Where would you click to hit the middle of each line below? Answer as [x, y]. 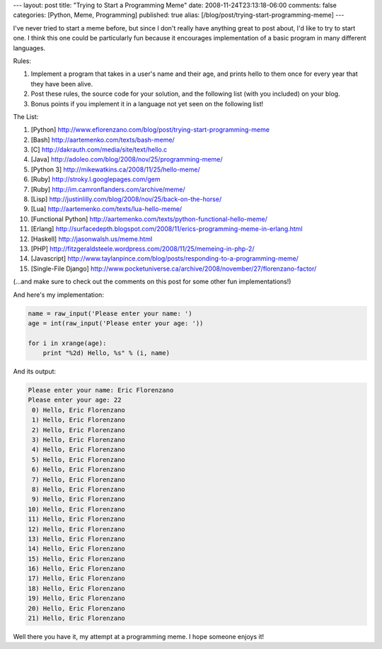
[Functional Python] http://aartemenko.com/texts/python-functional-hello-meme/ [149, 219]
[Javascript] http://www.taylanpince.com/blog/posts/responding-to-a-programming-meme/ [164, 259]
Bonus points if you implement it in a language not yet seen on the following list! [147, 103]
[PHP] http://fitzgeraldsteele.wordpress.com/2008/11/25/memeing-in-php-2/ [143, 249]
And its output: [35, 371]
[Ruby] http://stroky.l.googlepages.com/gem [95, 179]
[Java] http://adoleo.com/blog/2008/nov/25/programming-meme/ [127, 159]
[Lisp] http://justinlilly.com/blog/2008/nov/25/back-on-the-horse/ [126, 199]
